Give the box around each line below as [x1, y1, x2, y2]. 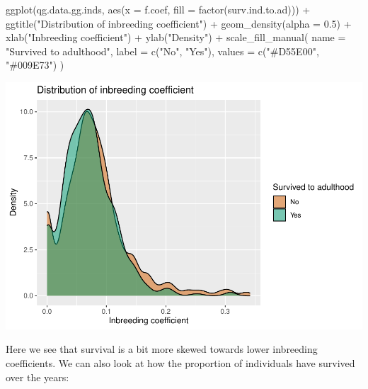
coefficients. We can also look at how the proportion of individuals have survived [6, 356, 355, 371]
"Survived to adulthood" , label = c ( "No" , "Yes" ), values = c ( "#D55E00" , [6, 43, 319, 58]
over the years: [6, 369, 69, 384]
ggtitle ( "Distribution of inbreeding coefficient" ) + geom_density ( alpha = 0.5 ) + [6, 16, 352, 30]
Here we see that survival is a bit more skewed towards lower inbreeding [6, 342, 318, 356]
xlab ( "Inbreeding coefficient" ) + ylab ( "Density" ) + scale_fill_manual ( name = [6, 30, 346, 45]
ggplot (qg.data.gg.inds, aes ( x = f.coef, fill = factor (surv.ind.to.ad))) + [6, 2, 311, 16]
